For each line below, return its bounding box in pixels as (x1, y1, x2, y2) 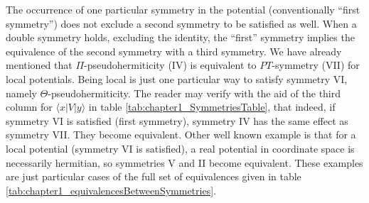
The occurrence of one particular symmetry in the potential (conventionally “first (6, 2, 360, 16)
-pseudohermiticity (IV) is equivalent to (84, 57, 257, 72)
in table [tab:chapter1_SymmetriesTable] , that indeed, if (88, 99, 336, 114)
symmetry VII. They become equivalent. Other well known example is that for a (6, 127, 356, 142)
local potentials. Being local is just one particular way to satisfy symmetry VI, (6, 71, 348, 86)
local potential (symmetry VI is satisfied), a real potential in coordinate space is (6, 141, 355, 155)
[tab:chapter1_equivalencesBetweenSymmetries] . (6, 182, 216, 197)
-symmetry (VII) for (272, 57, 360, 72)
